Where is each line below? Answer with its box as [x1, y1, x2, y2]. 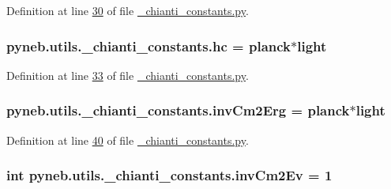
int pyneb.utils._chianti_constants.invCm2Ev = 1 [6, 165, 333, 185]
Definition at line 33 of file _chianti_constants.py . [6, 66, 249, 83]
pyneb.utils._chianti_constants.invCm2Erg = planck [6, 100, 350, 120]
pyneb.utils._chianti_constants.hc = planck [6, 36, 291, 55]
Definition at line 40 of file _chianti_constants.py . [6, 131, 249, 148]
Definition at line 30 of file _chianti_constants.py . [6, 2, 249, 18]
